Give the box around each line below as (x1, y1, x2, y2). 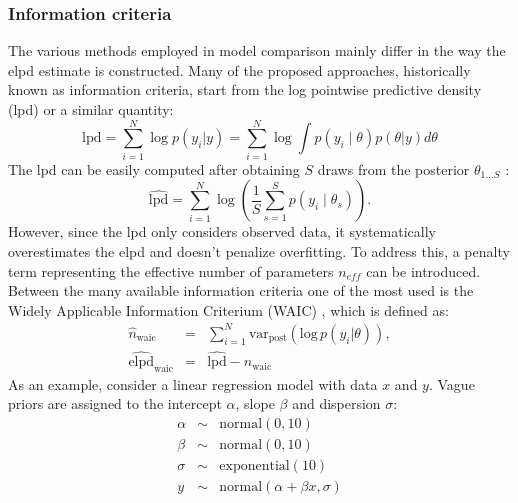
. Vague (428, 373, 475, 394)
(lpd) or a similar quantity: (8, 99, 174, 119)
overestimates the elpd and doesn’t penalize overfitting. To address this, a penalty (8, 240, 510, 261)
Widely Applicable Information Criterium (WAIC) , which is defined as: (8, 299, 449, 320)
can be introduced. (366, 260, 481, 281)
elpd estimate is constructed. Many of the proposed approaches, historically (8, 59, 471, 80)
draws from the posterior (317, 158, 470, 179)
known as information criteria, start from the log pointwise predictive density (8, 79, 482, 100)
